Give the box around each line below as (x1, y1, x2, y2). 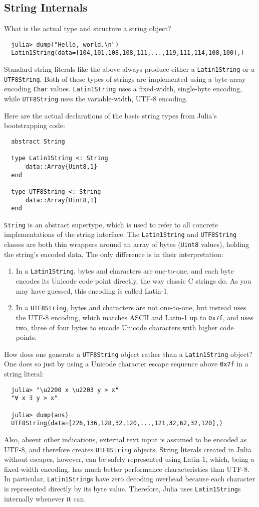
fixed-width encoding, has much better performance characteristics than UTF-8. (4, 463, 249, 474)
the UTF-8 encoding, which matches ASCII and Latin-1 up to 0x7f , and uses (16, 312, 253, 322)
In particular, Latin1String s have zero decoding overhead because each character (4, 473, 255, 484)
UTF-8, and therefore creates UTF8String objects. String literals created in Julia (4, 444, 251, 454)
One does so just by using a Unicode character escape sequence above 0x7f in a (4, 358, 248, 369)
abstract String (11, 138, 65, 145)
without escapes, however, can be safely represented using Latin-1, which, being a (4, 454, 254, 464)
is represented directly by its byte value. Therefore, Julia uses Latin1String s (4, 483, 241, 494)
